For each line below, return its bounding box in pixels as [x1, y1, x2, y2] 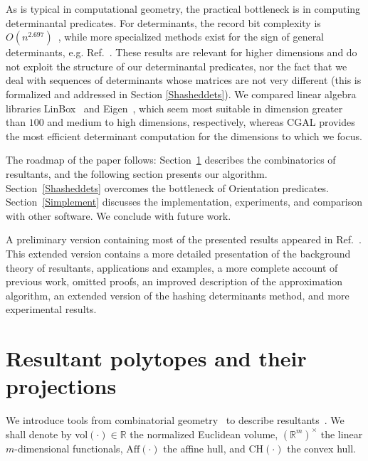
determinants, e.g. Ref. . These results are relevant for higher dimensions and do [6, 45, 357, 60]
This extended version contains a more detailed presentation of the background [6, 245, 351, 260]
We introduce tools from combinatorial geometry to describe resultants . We [6, 413, 345, 428]
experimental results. [6, 302, 97, 317]
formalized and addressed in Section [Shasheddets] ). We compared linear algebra [6, 86, 357, 101]
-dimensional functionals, [14, 440, 123, 455]
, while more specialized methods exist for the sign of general [58, 29, 325, 44]
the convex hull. [287, 440, 356, 455]
